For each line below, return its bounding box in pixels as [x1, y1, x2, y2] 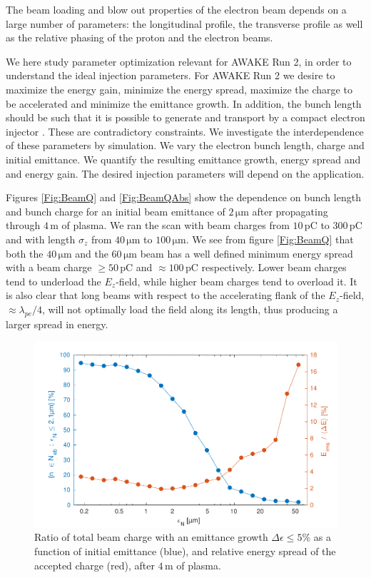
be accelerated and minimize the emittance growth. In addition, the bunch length [6, 96, 362, 111]
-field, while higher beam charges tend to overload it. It [116, 273, 357, 288]
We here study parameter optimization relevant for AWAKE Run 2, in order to [6, 54, 352, 69]
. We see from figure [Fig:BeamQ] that [185, 231, 354, 246]
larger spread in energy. [6, 316, 108, 331]
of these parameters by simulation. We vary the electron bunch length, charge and [6, 138, 365, 153]
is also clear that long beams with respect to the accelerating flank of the [6, 288, 325, 303]
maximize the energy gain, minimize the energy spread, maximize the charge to [6, 81, 352, 96]
